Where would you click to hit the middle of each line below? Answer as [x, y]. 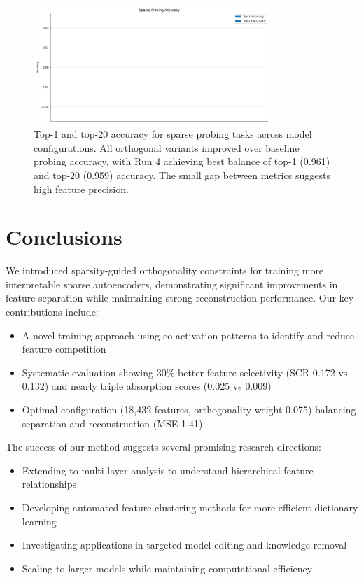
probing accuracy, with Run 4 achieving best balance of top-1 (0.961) [182, 161]
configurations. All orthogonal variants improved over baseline [167, 147]
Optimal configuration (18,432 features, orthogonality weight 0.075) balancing [189, 410]
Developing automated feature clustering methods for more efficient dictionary [190, 507]
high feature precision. [81, 189]
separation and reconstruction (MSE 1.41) [112, 423]
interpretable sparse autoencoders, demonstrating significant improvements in [172, 284]
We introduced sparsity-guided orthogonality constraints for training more [165, 270]
